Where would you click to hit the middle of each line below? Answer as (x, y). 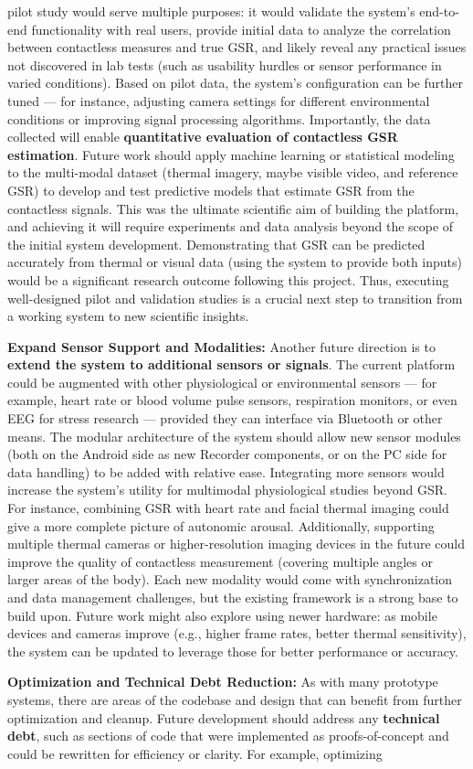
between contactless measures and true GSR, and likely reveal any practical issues (237, 47)
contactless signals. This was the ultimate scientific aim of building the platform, (233, 208)
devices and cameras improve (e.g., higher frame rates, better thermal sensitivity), (237, 633)
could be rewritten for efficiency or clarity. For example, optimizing (195, 753)
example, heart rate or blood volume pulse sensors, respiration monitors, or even (232, 400)
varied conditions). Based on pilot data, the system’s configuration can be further (235, 83)
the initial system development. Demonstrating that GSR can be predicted (216, 244)
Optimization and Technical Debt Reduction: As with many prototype (223, 682)
